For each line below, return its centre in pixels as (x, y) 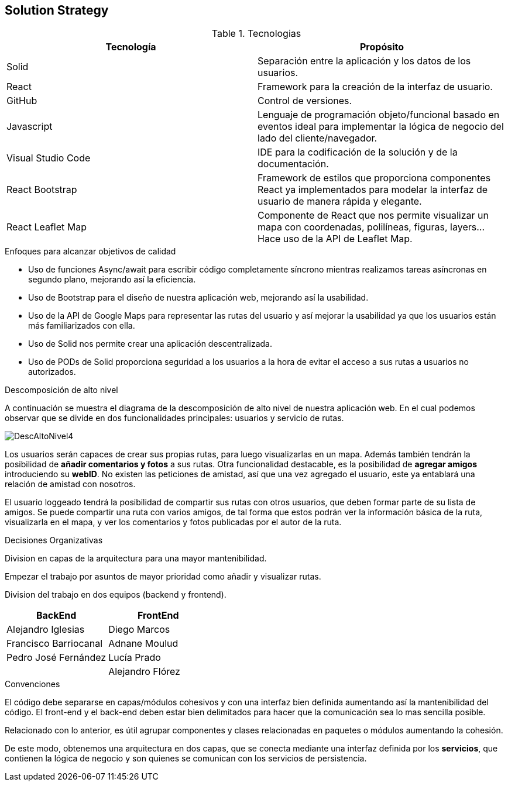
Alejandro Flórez (144, 672)
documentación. (293, 164)
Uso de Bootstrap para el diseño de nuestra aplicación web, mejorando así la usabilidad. (198, 298)
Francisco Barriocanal (55, 644)
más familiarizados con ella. (82, 326)
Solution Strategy (57, 10)
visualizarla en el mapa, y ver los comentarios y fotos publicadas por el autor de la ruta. (173, 522)
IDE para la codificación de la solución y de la (358, 152)
